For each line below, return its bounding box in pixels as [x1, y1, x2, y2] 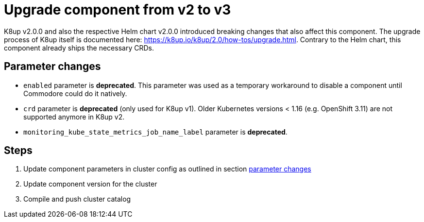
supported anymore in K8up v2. [23, 112, 125, 121]
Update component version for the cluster [23, 180, 157, 188]
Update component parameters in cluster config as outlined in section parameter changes [23, 165, 311, 173]
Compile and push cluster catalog [23, 195, 131, 204]
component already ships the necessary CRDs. [4, 43, 154, 52]
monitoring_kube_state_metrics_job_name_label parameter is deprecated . [23, 127, 288, 136]
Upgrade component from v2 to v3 [4, 1, 231, 18]
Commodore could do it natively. [23, 89, 127, 98]
